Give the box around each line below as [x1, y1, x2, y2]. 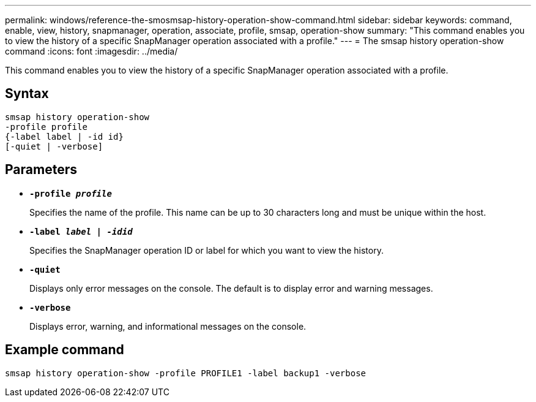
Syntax [5, 86, 49, 102]
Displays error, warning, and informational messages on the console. [29, 320, 307, 332]
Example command [5, 342, 124, 358]
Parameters [5, 162, 77, 178]
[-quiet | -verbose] [5, 141, 103, 151]
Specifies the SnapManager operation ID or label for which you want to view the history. [29, 245, 384, 256]
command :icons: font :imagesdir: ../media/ [5, 46, 178, 56]
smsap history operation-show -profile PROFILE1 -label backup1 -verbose [5, 368, 367, 378]
